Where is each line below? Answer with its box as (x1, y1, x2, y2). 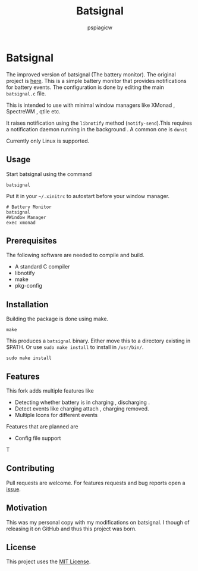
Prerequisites (6, 236, 57, 246)
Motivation (6, 503, 48, 513)
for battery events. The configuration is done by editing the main (6, 84, 165, 91)
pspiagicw (87, 24, 113, 31)
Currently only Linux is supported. (6, 137, 90, 144)
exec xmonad (6, 220, 36, 226)
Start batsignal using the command (6, 170, 92, 177)
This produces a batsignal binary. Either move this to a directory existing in (6, 337, 191, 344)
